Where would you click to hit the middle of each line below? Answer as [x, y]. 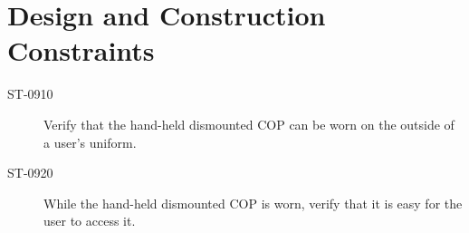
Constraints [81, 50]
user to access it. [90, 221]
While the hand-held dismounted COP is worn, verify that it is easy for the [253, 203]
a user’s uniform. [90, 142]
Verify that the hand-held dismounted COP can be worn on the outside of [249, 124]
